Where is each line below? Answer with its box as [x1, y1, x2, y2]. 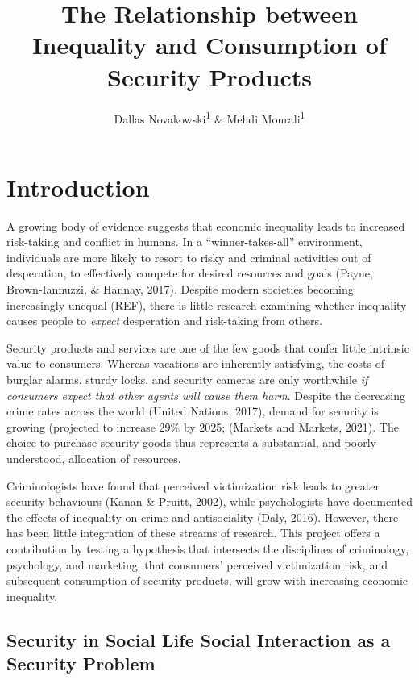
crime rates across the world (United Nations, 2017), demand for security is [6, 403, 379, 419]
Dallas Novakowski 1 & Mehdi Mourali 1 [114, 107, 305, 127]
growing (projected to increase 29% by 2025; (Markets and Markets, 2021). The [6, 418, 399, 435]
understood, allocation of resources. [6, 450, 181, 466]
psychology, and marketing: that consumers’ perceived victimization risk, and [6, 556, 388, 573]
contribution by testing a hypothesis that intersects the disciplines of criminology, [6, 540, 409, 557]
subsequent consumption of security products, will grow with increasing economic [6, 572, 409, 589]
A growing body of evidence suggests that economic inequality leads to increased [6, 217, 405, 234]
